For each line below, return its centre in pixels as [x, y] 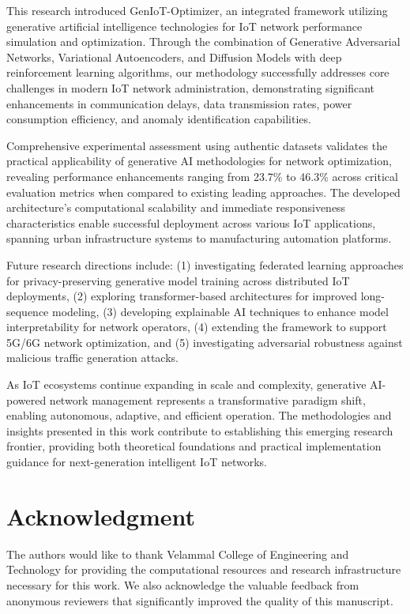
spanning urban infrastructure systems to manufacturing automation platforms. [199, 238]
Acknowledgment [101, 516]
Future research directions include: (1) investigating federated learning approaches [205, 264]
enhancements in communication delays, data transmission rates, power [179, 103]
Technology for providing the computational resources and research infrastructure [204, 569]
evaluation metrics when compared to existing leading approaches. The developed [203, 192]
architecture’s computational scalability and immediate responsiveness [176, 207]
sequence [28, 311]
